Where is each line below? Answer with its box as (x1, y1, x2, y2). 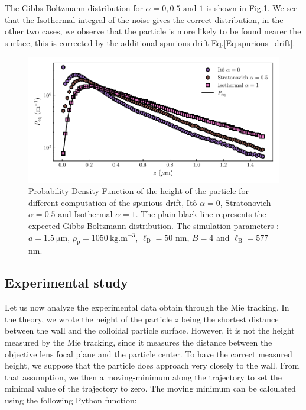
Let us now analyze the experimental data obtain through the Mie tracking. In (5, 301, 289, 314)
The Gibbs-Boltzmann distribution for (5, 2, 143, 14)
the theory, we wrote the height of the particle (5, 312, 172, 325)
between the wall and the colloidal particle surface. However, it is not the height (5, 324, 295, 337)
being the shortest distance (181, 312, 279, 325)
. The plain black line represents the (135, 208, 266, 220)
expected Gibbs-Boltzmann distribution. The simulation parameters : (28, 219, 279, 231)
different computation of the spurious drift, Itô (28, 196, 197, 208)
